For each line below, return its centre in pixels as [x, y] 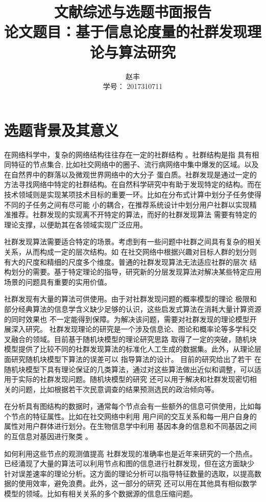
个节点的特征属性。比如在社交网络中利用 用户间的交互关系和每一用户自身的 [130, 416]
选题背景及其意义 [62, 130]
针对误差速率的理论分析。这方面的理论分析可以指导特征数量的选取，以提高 [129, 473]
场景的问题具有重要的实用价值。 [58, 281]
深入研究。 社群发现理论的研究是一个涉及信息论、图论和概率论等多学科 [130, 329]
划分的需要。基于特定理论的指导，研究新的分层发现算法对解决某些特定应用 [136, 272]
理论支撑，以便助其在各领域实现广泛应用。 [76, 224]
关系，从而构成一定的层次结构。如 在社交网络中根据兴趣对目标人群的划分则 [130, 251]
